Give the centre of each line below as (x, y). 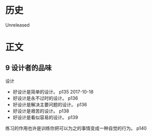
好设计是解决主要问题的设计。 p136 (50, 104)
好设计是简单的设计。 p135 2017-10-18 (53, 92)
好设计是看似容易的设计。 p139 (45, 117)
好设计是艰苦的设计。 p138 (41, 111)
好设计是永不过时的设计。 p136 (45, 98)
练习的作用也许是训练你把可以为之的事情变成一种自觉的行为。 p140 (76, 128)
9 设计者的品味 (29, 68)
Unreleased (17, 25)
